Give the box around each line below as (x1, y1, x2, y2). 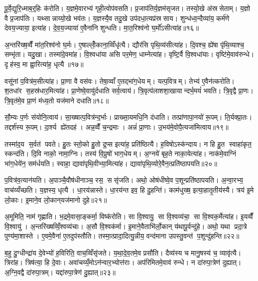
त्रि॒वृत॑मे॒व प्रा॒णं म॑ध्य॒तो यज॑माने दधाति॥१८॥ (4, 95, 109, 105)
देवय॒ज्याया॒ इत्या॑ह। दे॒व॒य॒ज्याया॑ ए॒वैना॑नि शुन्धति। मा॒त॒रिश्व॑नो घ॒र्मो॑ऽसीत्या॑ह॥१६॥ (4, 22, 199, 33)
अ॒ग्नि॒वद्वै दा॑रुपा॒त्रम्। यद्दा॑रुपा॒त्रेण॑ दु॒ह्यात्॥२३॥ (4, 267, 116, 278)
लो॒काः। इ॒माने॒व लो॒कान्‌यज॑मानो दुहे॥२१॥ (4, 194, 107, 205)
